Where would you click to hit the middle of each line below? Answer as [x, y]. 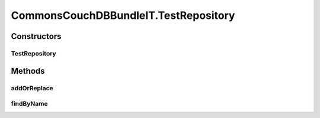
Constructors [36, 36]
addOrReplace [32, 88]
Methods [28, 71]
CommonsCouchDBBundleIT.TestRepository [123, 15]
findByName [29, 104]
